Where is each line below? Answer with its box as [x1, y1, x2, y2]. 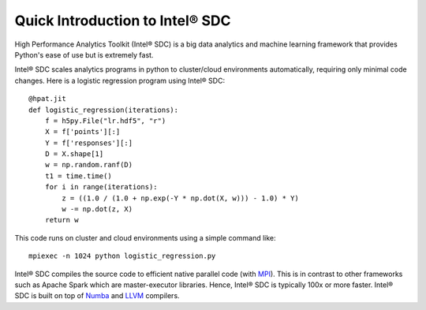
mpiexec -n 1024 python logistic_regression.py [28, 252, 216, 260]
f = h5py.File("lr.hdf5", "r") [44, 116, 166, 125]
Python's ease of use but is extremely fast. [14, 50, 154, 59]
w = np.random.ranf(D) [44, 160, 133, 170]
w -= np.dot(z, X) [62, 205, 133, 214]
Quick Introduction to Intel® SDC [14, 12, 231, 29]
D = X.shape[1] [44, 150, 104, 159]
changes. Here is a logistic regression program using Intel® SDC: [14, 76, 225, 85]
